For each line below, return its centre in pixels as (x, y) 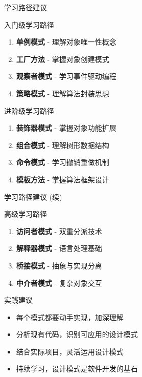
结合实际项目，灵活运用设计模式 (70, 351)
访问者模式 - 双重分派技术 (59, 231)
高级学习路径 (26, 214)
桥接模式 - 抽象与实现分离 (59, 265)
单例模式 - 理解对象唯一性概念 (66, 42)
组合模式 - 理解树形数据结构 (63, 145)
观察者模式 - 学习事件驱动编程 (66, 76)
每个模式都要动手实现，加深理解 (70, 317)
